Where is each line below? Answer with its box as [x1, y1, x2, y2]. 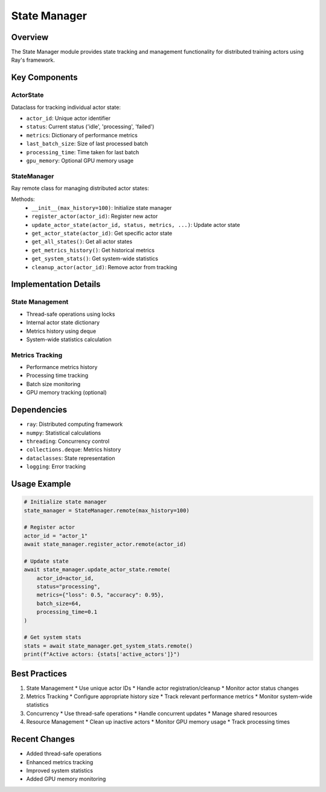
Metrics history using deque [26, 327, 97, 335]
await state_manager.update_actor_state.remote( [24, 566, 171, 573]
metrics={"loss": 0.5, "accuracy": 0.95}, [36, 592, 164, 598]
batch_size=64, [36, 600, 81, 607]
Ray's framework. [11, 56, 56, 64]
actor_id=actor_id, [36, 575, 95, 581]
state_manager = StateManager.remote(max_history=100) [24, 507, 190, 514]
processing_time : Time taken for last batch [26, 148, 139, 155]
